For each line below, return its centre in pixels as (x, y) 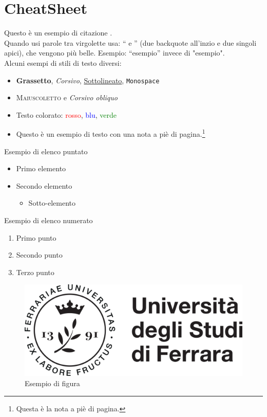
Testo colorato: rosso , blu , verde (66, 114)
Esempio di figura (52, 383)
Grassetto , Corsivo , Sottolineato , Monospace (88, 80)
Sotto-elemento (52, 203)
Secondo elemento (44, 185)
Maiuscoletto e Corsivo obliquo (67, 97)
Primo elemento (41, 168)
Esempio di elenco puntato (46, 151)
